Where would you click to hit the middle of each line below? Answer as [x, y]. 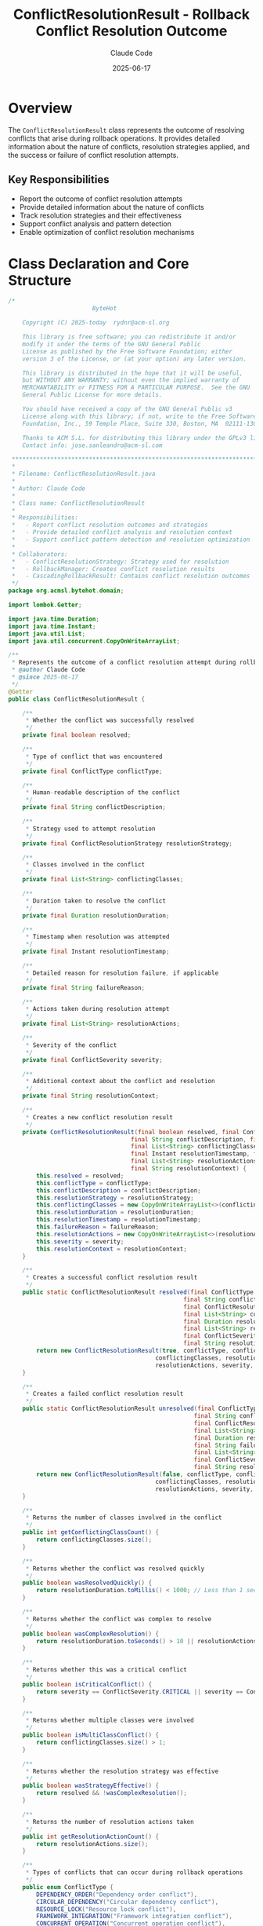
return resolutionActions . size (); [92, 1844]
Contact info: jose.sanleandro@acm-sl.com [92, 445]
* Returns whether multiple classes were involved [110, 1721]
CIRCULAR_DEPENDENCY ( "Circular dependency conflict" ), [128, 1902]
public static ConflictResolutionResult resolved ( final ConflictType [138, 1293]
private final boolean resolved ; [77, 735]
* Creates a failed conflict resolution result [104, 1394]
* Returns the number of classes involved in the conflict [124, 1518]
